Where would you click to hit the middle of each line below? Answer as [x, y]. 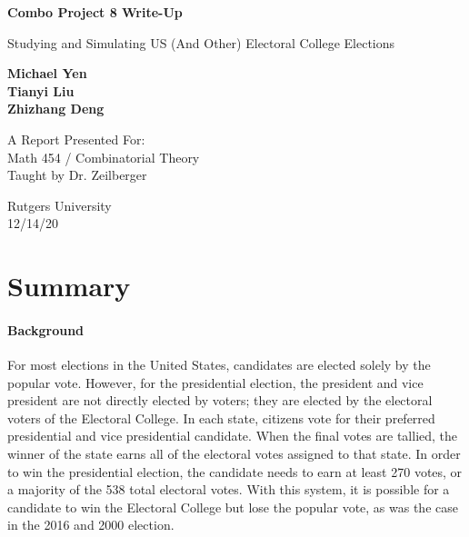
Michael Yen [47, 73]
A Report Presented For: [76, 139]
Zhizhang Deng [56, 109]
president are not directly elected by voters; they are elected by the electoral [220, 400]
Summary [69, 286]
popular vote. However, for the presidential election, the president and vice [215, 382]
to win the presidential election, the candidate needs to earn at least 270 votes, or [235, 471]
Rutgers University [60, 205]
